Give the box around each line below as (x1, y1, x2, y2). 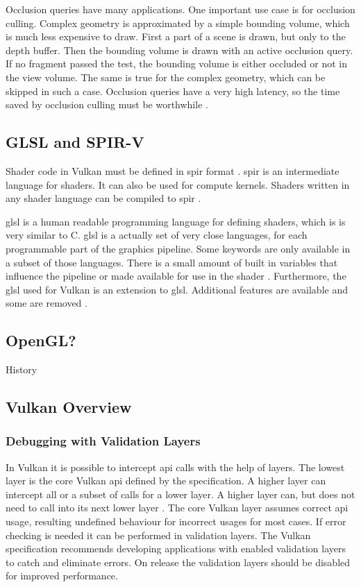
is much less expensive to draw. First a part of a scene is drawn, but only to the (6, 29, 346, 44)
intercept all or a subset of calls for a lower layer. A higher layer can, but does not (6, 486, 355, 501)
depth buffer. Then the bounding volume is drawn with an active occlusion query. (6, 42, 353, 57)
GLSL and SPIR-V (6, 131, 144, 153)
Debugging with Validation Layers (6, 432, 201, 450)
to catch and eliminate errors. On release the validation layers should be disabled (6, 554, 351, 569)
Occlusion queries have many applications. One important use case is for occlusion (6, 2, 355, 16)
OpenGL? (6, 330, 76, 351)
